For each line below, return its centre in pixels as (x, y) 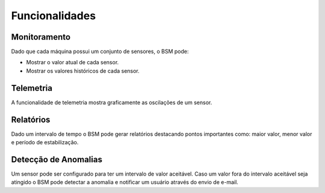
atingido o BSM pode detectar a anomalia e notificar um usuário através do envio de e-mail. (125, 182)
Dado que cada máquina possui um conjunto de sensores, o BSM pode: (100, 52)
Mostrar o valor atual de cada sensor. (73, 63)
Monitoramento (41, 37)
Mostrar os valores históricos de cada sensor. (83, 71)
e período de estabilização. (45, 142)
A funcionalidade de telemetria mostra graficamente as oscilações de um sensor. (112, 102)
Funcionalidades (54, 16)
